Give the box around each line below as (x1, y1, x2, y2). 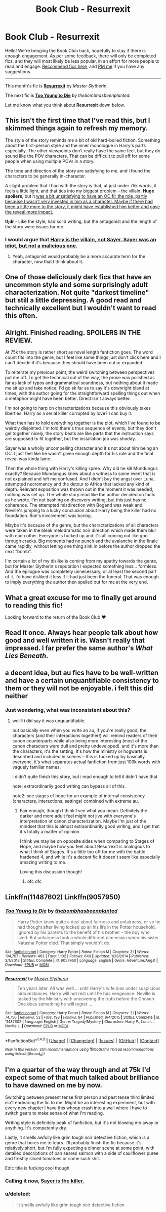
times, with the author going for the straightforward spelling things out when (5, 390, 161, 396)
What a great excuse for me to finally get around (5, 593, 157, 602)
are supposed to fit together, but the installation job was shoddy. (5, 436, 136, 442)
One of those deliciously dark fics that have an (5, 273, 152, 281)
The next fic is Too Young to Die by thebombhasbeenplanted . (5, 92, 131, 98)
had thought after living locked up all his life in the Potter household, (17, 924, 156, 930)
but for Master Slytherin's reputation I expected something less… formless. (5, 563, 158, 569)
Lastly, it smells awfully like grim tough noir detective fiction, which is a (5, 1134, 150, 1140)
